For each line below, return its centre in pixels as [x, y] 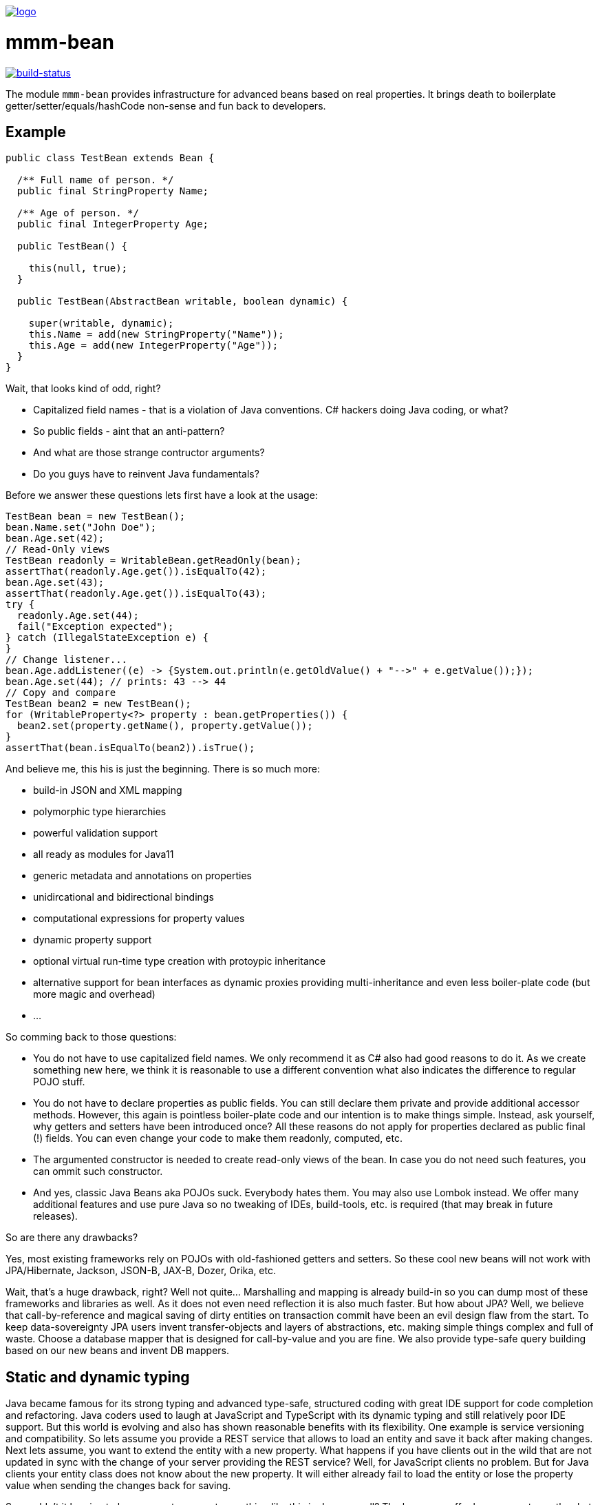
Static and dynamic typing [98, 1377]
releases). [55, 1216]
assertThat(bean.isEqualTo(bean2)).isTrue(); [130, 748]
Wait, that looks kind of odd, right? [83, 389]
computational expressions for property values [139, 919]
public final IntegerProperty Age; [113, 224]
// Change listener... [67, 660]
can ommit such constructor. [98, 1171]
